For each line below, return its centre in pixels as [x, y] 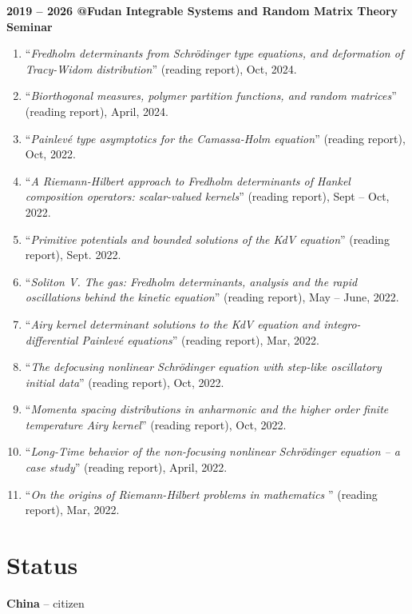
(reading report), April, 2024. [97, 111]
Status [42, 565]
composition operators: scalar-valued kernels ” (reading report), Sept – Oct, [207, 196]
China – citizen [46, 602]
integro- [342, 323]
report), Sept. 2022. [73, 255]
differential [51, 339]
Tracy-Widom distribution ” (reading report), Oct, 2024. [161, 68]
